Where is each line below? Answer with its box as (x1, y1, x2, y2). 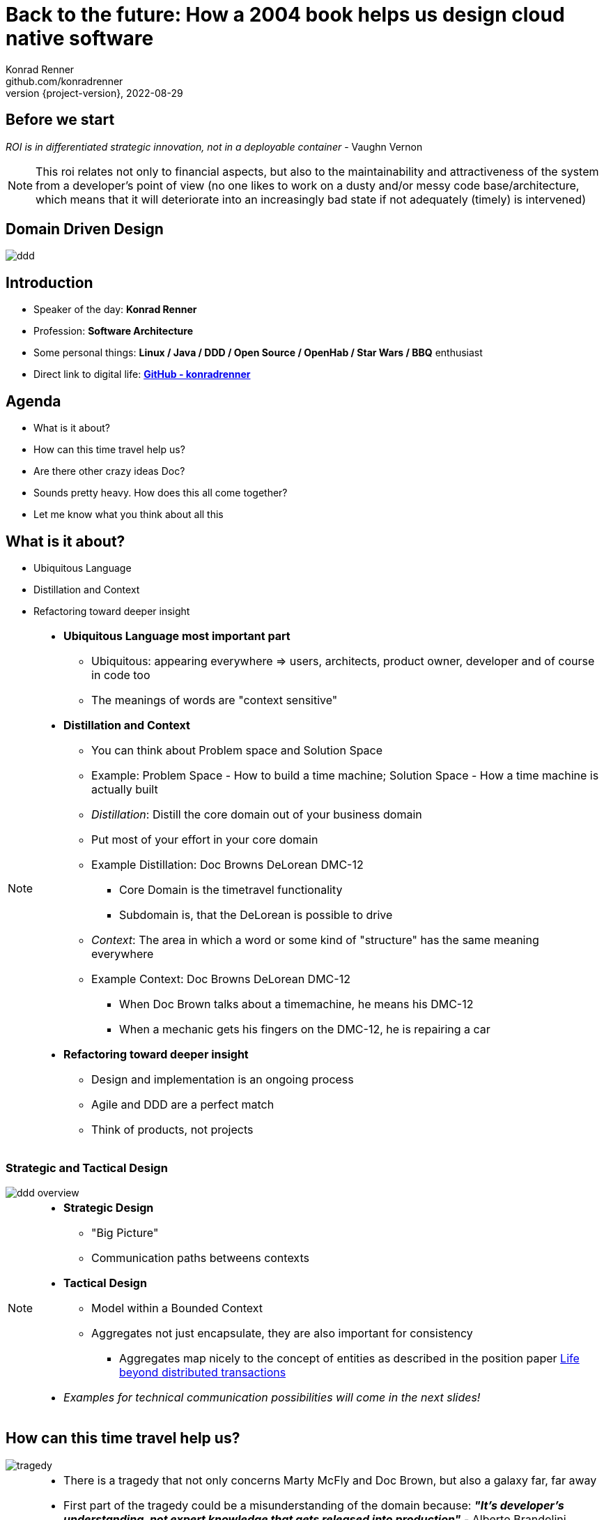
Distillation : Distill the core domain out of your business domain (91, 807, 422, 821)
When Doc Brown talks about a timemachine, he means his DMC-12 (119, 996, 474, 1011)
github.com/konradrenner (6, 75, 123, 87)
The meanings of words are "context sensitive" (91, 692, 338, 707)
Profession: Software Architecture (33, 325, 193, 337)
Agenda (6, 392, 61, 410)
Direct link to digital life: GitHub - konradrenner (33, 368, 251, 381)
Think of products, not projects (91, 1122, 254, 1137)
